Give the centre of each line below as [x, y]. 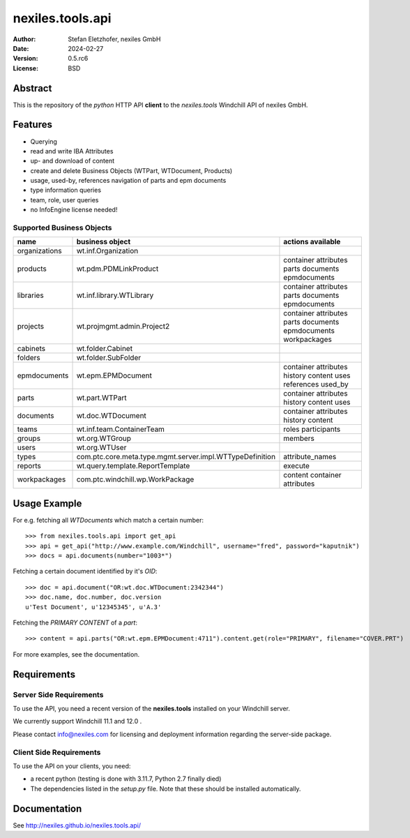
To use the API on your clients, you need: [72, 766]
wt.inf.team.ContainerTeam [121, 429]
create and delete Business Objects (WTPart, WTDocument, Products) [131, 170]
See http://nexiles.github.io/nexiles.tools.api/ [77, 825]
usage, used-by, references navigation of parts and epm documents [128, 181]
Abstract [32, 88]
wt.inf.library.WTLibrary [115, 295]
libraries [31, 295]
